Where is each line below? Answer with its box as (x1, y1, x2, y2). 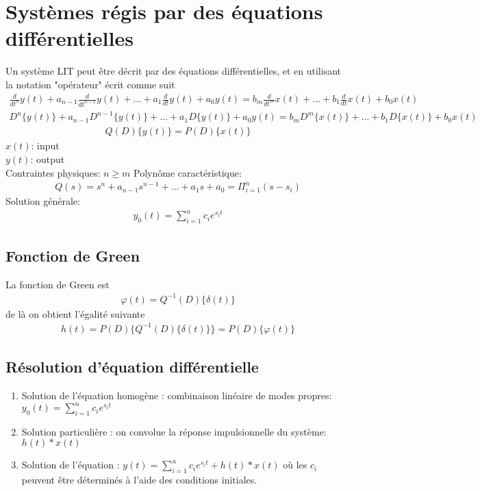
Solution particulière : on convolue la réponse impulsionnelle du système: (21, 424, 327, 438)
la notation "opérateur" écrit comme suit (5, 77, 175, 91)
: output (30, 152, 65, 166)
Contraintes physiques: (5, 165, 101, 179)
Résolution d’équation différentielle (5, 356, 259, 377)
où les (283, 457, 307, 472)
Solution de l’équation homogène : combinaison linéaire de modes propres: (21, 388, 332, 402)
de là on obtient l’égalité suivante (5, 306, 145, 320)
